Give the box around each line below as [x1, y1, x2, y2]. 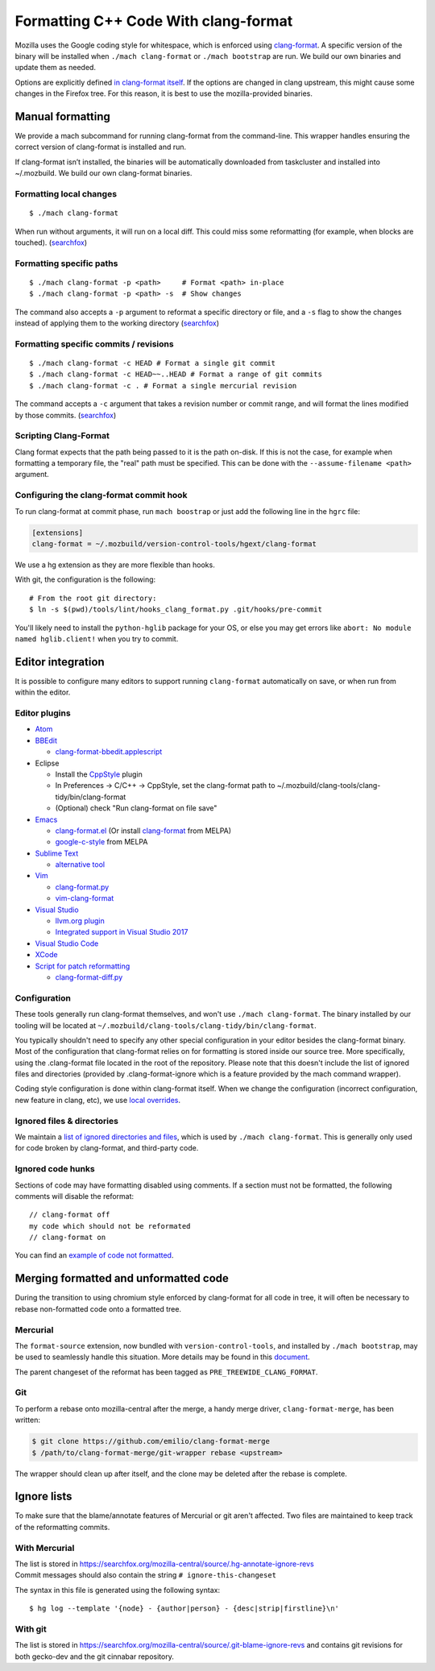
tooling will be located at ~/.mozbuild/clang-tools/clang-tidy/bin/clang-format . [14, 1020, 317, 1030]
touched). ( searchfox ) [14, 238, 88, 247]
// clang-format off [29, 1210, 110, 1220]
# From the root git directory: [29, 593, 157, 603]
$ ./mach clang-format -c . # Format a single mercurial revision [29, 381, 297, 390]
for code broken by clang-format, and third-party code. [14, 1143, 199, 1153]
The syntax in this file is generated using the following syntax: [14, 1585, 221, 1594]
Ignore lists [14, 1490, 72, 1503]
